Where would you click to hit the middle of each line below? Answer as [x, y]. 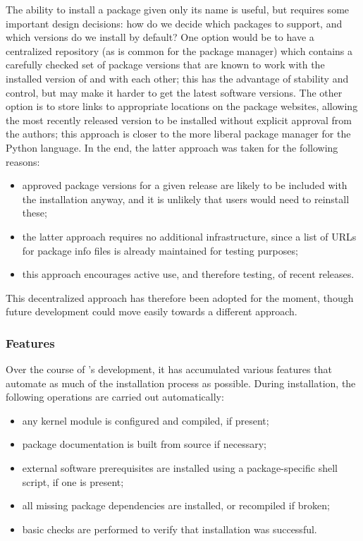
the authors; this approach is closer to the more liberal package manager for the [178, 134]
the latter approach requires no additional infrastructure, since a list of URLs [189, 236]
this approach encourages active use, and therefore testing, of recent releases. [188, 274]
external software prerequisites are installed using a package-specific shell [180, 468]
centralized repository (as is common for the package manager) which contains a [179, 50]
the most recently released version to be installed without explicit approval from [179, 120]
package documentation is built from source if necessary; [144, 444]
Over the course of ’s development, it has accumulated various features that [169, 369]
